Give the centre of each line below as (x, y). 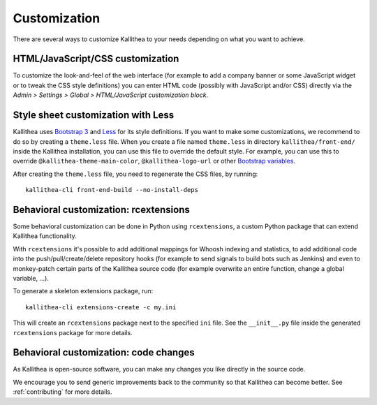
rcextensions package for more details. (73, 332)
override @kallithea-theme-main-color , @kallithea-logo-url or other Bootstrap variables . (154, 161)
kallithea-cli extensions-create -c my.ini (101, 307)
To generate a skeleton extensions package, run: (83, 291)
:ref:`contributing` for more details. (62, 392)
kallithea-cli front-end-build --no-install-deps (112, 190)
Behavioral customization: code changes (104, 353)
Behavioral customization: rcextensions (101, 209)
